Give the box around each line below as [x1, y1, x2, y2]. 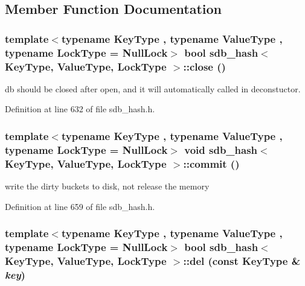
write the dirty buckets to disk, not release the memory [5, 180, 210, 192]
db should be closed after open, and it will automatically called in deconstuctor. [5, 82, 301, 95]
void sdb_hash [184, 142, 258, 157]
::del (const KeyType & [183, 253, 301, 269]
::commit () [183, 156, 240, 171]
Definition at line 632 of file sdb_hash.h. [5, 103, 155, 115]
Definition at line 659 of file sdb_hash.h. [5, 200, 155, 212]
